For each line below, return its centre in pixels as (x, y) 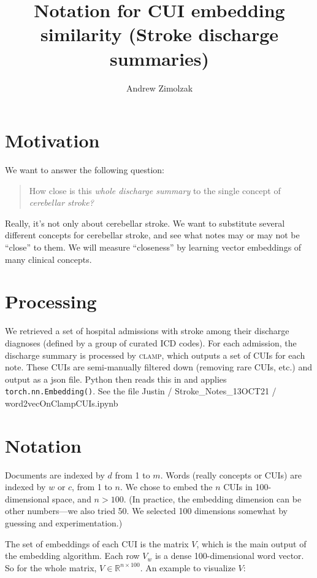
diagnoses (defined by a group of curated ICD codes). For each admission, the (151, 342)
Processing (51, 301)
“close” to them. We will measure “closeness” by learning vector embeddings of (153, 247)
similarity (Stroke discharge (159, 34)
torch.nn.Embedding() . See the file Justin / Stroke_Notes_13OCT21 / (141, 391)
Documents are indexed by (55, 475)
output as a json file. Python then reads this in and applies (116, 379)
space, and (72, 498)
